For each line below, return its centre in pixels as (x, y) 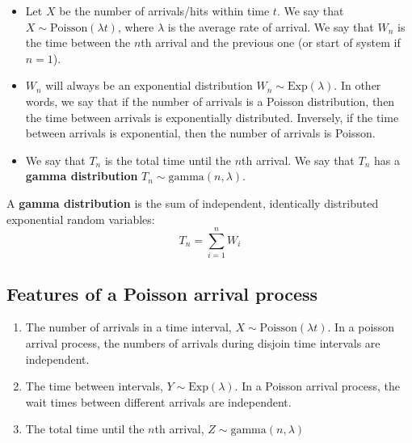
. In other (357, 85)
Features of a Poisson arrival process (162, 293)
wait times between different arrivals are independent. (158, 401)
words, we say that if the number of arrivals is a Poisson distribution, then (210, 101)
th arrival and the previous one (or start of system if (271, 42)
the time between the (78, 42)
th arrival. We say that (298, 160)
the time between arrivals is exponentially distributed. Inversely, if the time (212, 117)
